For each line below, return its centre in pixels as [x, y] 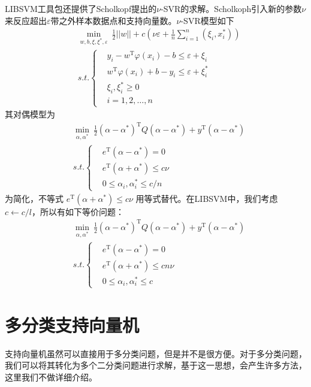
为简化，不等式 [34, 198]
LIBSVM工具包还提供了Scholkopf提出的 [81, 8]
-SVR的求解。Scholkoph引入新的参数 [231, 8]
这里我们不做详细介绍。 [51, 377]
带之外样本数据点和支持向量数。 [114, 20]
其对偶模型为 [30, 114]
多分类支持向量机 [72, 324]
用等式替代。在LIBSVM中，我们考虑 [207, 198]
